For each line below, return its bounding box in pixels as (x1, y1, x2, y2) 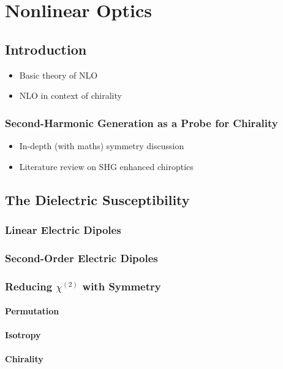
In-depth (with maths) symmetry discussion (19, 139, 184, 152)
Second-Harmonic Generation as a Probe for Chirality (5, 115, 278, 130)
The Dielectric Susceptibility (5, 190, 190, 209)
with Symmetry (82, 278, 161, 293)
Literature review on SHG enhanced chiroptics (19, 160, 194, 173)
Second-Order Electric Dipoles (5, 250, 158, 265)
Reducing (5, 278, 53, 293)
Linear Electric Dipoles (5, 222, 121, 237)
